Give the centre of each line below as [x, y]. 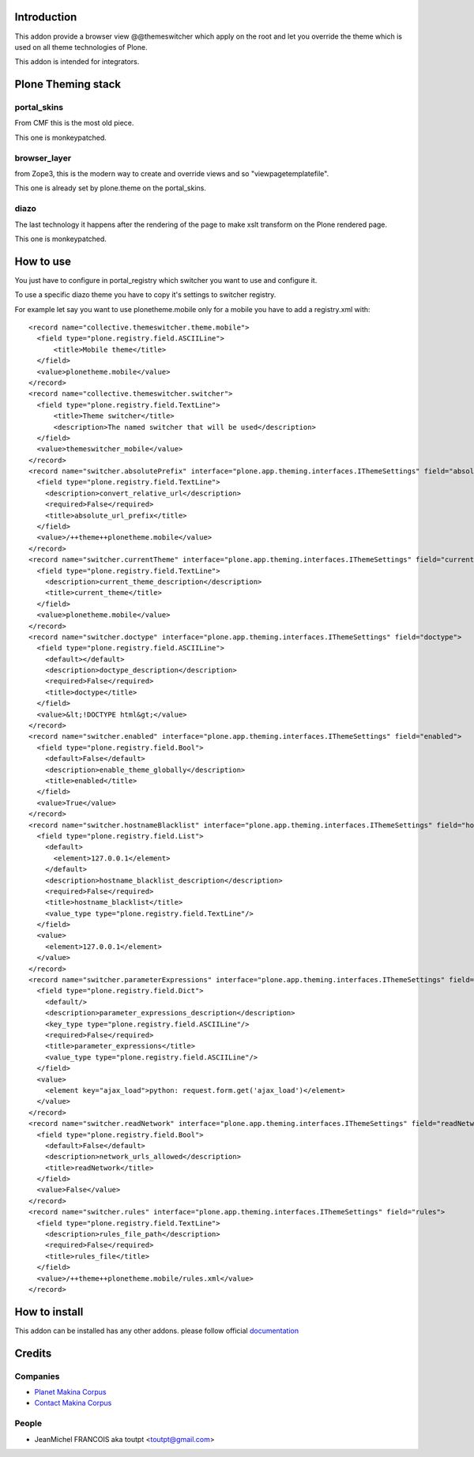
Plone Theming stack [68, 84]
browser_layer [43, 158]
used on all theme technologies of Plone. [81, 47]
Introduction [46, 17]
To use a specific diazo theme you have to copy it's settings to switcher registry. [145, 295]
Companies [37, 1376]
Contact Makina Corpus [73, 1403]
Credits [33, 1353]
